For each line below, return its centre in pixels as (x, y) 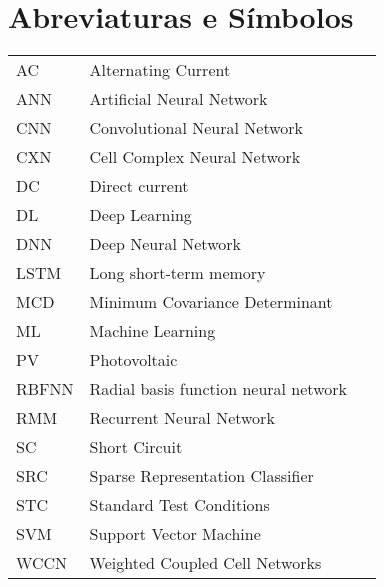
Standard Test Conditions (179, 505)
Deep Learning (140, 215)
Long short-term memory (177, 273)
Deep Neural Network (165, 244)
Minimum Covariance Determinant (211, 302)
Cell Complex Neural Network (195, 157)
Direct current (139, 186)
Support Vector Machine (175, 534)
